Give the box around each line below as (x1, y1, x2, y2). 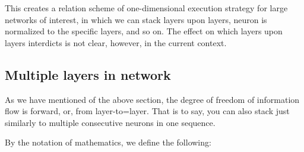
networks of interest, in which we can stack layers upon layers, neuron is (5, 13, 267, 25)
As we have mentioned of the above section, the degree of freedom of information (5, 93, 300, 105)
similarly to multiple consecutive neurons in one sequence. (5, 116, 216, 128)
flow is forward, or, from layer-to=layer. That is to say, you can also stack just (5, 105, 290, 117)
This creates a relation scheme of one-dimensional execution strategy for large (5, 2, 288, 14)
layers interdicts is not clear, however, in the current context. (5, 36, 227, 48)
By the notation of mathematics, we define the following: (5, 136, 211, 148)
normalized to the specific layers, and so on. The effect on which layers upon (5, 25, 283, 37)
